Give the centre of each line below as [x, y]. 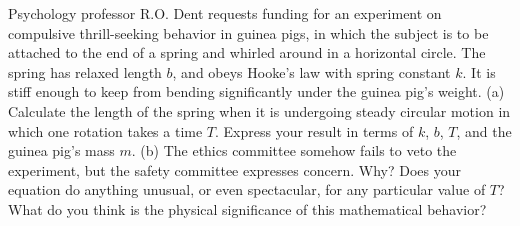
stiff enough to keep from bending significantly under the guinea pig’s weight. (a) [256, 91]
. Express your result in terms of [314, 130]
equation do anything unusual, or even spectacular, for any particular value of [247, 189]
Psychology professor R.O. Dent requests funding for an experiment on [225, 13]
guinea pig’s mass [61, 150]
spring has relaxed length [85, 71]
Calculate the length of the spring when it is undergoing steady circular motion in [259, 110]
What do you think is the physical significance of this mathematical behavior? [247, 208]
